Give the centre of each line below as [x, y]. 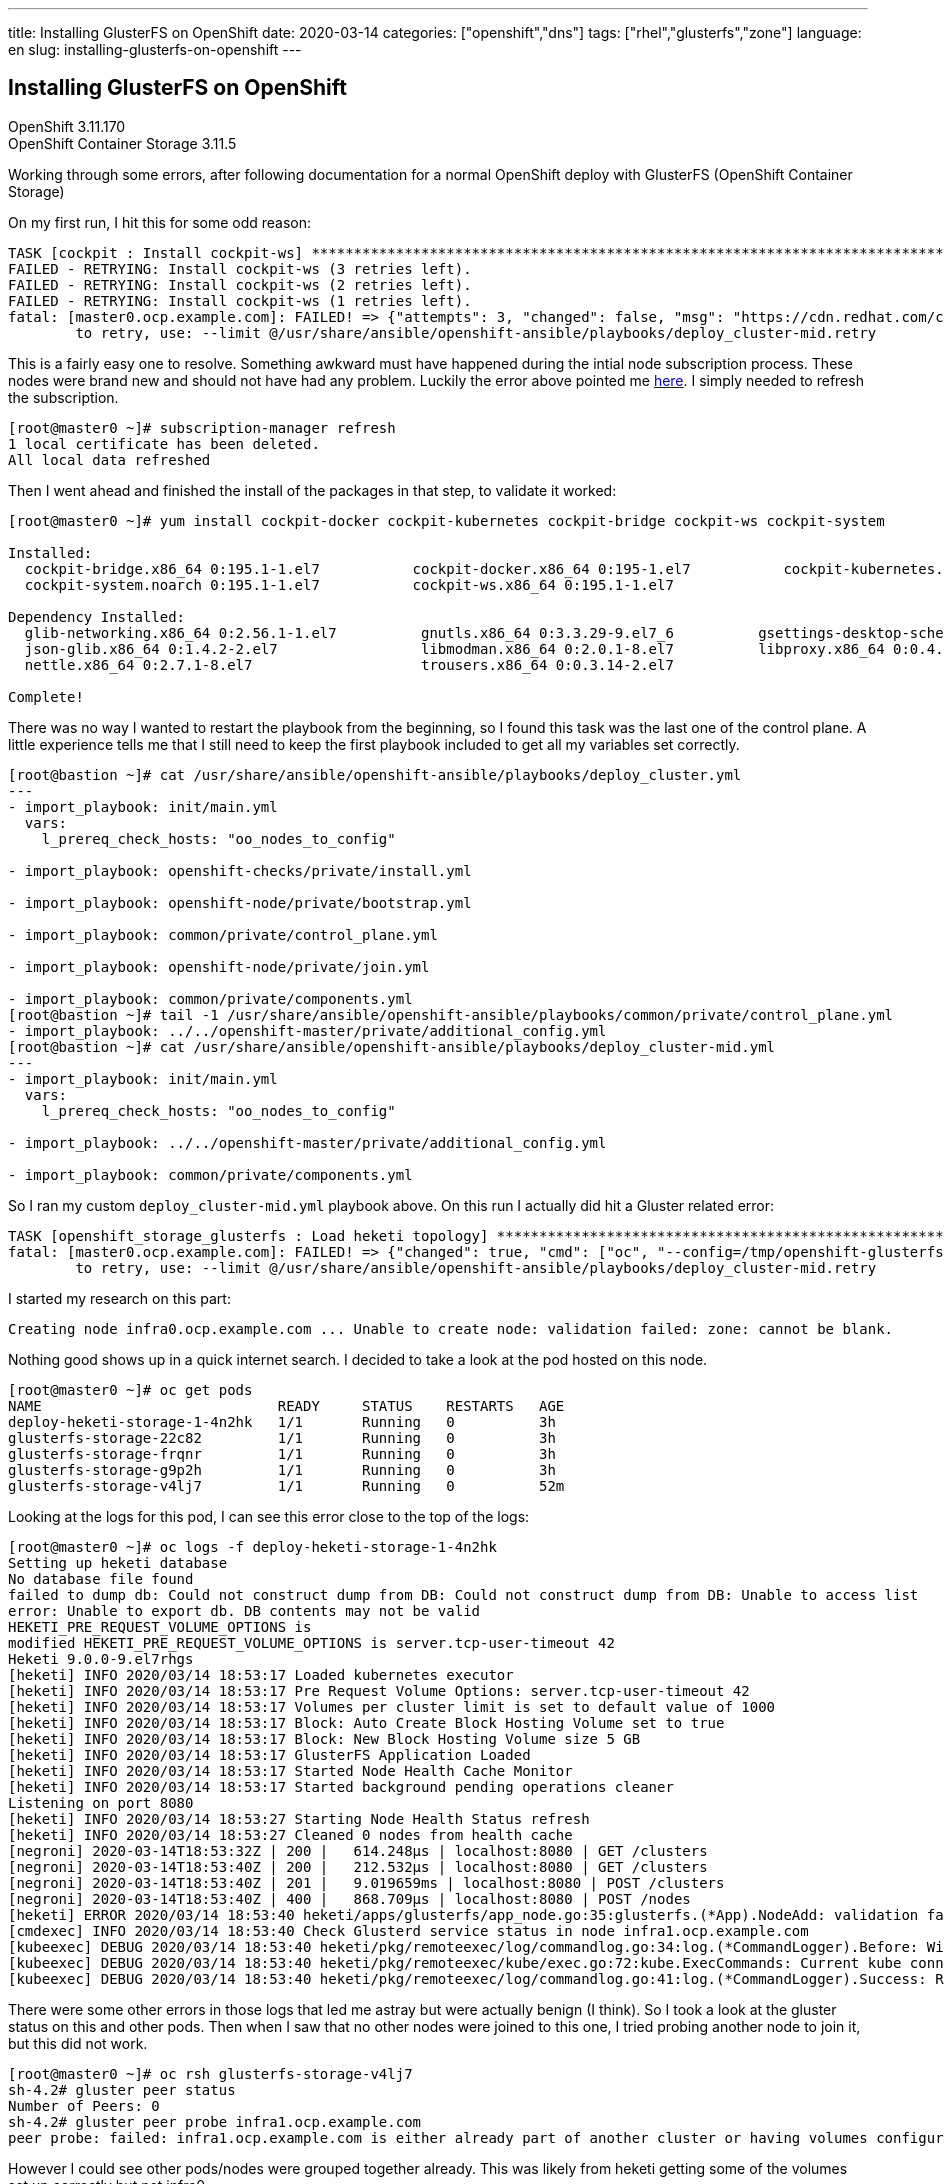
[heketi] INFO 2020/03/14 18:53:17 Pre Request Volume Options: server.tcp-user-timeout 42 [379, 1690]
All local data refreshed [109, 459]
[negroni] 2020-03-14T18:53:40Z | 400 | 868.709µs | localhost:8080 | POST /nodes [349, 1898]
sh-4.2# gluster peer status [122, 2089]
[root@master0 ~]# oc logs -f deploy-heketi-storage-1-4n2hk [252, 1546]
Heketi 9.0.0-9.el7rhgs [101, 1658]
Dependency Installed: [97, 616]
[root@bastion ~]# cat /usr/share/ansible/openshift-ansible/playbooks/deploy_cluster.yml [375, 774]
